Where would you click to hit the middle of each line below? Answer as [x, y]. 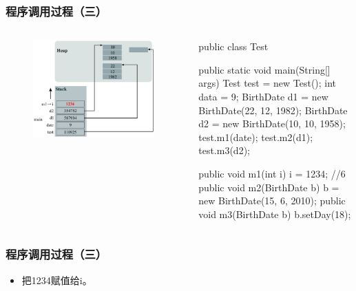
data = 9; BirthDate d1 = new [263, 96]
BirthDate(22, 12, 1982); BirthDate [273, 110]
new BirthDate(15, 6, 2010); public [272, 201]
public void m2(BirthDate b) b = [269, 187]
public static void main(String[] [264, 69]
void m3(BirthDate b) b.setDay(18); [275, 214]
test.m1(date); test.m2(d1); [256, 137]
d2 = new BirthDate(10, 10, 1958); [272, 123]
